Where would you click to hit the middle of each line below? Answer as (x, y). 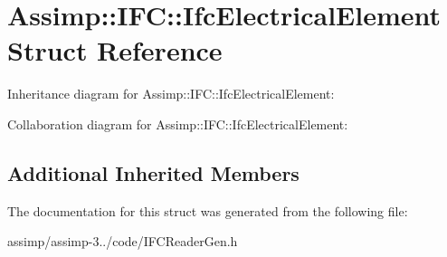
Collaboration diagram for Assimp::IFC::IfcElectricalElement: (178, 124)
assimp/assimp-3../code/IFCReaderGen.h (123, 241)
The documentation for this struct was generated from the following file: (208, 210)
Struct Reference (115, 50)
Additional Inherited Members (153, 172)
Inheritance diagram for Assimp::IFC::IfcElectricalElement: (171, 94)
